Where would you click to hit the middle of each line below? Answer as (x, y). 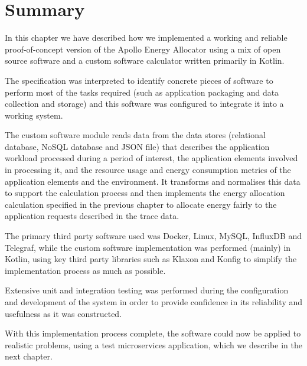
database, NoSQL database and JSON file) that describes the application (137, 146)
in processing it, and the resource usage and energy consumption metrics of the (148, 170)
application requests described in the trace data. (92, 216)
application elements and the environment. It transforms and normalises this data (153, 181)
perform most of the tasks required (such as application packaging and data (142, 92)
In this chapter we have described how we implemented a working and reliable (146, 37)
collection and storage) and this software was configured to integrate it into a (144, 104)
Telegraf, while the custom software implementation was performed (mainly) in (148, 247)
